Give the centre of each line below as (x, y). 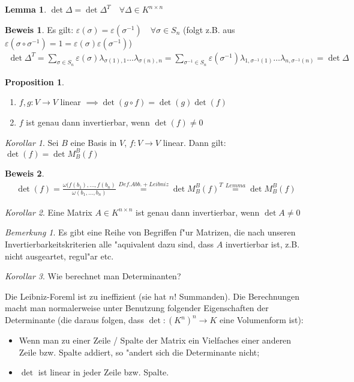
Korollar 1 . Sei (32, 142)
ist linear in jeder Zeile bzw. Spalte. (103, 372)
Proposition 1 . (34, 81)
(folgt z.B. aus (209, 29)
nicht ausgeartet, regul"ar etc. (59, 256)
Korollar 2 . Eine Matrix (49, 212)
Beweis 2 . (25, 173)
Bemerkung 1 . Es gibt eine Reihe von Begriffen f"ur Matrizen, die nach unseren (150, 232)
